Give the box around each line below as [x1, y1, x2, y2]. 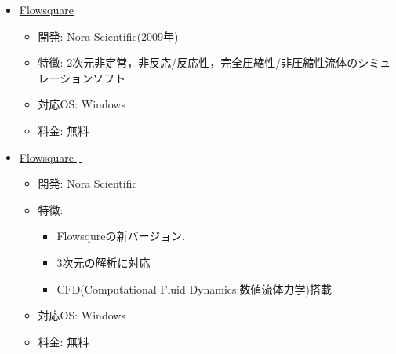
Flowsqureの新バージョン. [56, 228, 186, 244]
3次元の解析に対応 [56, 254, 151, 270]
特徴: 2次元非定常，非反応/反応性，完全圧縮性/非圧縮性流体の [38, 54, 358, 71]
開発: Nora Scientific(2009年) [38, 27, 179, 44]
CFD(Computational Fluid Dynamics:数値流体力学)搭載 [56, 280, 332, 297]
